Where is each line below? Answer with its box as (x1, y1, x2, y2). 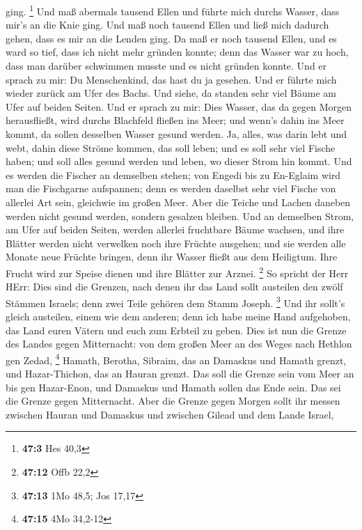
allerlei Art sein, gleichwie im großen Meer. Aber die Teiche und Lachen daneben (6, 194, 351, 209)
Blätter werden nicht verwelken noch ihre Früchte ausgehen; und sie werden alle (6, 235, 346, 250)
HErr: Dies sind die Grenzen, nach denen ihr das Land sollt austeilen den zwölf (6, 279, 343, 294)
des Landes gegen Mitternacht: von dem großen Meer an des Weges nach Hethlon (6, 336, 352, 351)
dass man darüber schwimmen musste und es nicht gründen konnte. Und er (6, 59, 327, 73)
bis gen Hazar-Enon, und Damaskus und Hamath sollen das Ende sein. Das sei (6, 380, 341, 394)
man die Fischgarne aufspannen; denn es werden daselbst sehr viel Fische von (6, 181, 336, 196)
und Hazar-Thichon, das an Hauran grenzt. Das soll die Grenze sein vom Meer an (6, 366, 354, 381)
